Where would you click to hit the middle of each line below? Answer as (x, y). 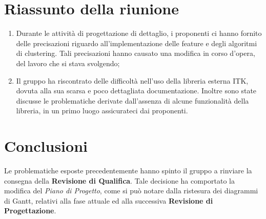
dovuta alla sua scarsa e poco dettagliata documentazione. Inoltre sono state (136, 91)
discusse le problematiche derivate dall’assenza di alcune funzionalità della (132, 100)
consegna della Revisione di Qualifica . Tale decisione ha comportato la (119, 180)
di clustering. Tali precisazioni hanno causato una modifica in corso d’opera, (136, 53)
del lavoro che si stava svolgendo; (68, 63)
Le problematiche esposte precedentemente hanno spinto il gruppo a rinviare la (128, 170)
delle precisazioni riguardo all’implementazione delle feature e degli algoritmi (137, 43)
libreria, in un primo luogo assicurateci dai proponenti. (102, 111)
